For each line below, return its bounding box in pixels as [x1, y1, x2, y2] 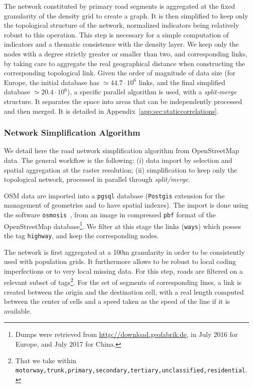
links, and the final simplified [139, 77, 226, 87]
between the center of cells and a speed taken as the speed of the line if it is [4, 296, 230, 306]
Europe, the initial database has [4, 77, 100, 87]
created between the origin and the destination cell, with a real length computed [4, 286, 244, 297]
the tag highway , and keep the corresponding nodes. [4, 230, 159, 240]
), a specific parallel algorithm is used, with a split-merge [67, 87, 237, 97]
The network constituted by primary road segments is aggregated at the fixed [4, 1, 235, 11]
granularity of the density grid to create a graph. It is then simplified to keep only [4, 10, 249, 20]
